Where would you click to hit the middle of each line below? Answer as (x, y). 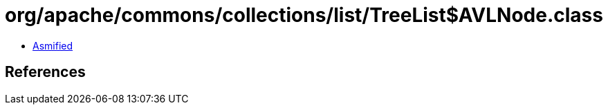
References (45, 72)
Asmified (53, 45)
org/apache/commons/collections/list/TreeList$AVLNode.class (304, 15)
